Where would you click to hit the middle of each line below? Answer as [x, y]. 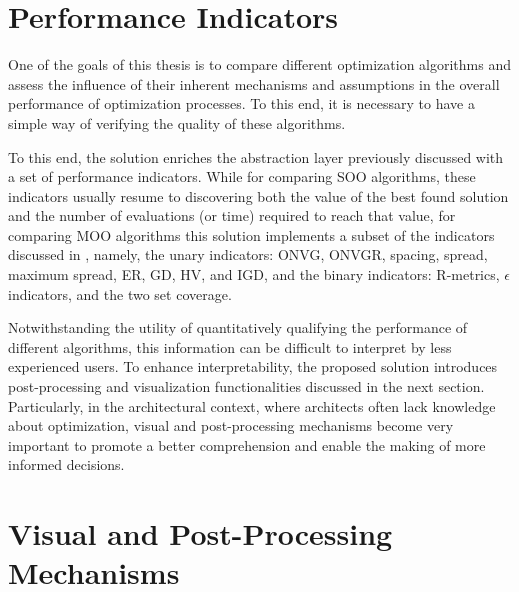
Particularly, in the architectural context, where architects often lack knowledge [252, 405]
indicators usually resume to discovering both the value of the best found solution [258, 195]
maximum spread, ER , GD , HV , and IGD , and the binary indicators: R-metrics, [254, 274]
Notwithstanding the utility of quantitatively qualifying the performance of [238, 327]
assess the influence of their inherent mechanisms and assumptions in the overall [254, 83]
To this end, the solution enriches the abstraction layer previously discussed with [256, 156]
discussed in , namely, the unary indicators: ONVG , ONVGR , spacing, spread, [248, 254]
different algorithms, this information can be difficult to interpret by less [230, 346]
